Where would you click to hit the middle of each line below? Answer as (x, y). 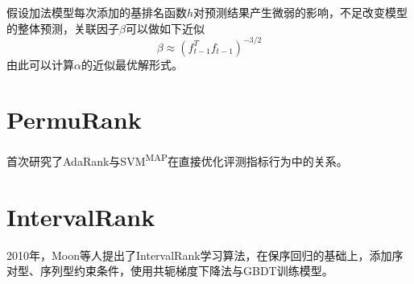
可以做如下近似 (165, 28)
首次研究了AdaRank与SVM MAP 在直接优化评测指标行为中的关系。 (177, 160)
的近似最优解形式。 (132, 64)
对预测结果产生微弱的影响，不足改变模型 (301, 12)
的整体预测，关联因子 (63, 28)
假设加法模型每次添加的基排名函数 (97, 12)
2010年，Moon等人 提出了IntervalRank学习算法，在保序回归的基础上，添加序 (205, 255)
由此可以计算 (40, 64)
